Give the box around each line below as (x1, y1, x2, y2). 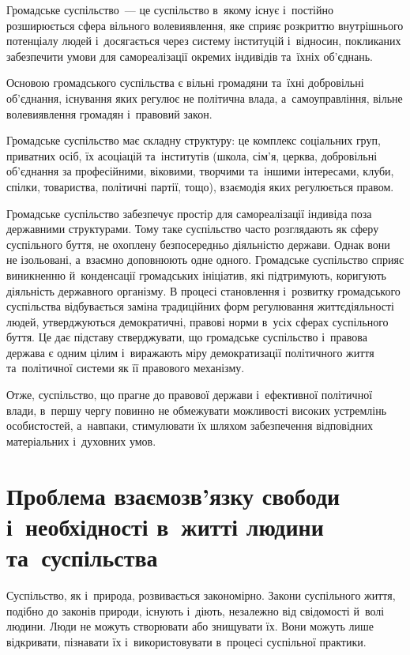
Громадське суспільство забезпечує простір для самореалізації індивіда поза (6, 205, 372, 221)
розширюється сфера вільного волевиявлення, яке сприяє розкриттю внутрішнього (6, 17, 404, 33)
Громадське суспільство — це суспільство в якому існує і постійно (6, 2, 333, 17)
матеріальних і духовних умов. (6, 432, 156, 449)
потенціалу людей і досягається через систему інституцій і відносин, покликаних (6, 32, 401, 49)
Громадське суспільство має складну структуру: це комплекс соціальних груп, (6, 132, 381, 149)
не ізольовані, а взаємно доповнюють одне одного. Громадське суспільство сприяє (6, 251, 404, 268)
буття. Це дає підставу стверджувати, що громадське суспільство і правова (6, 329, 367, 345)
